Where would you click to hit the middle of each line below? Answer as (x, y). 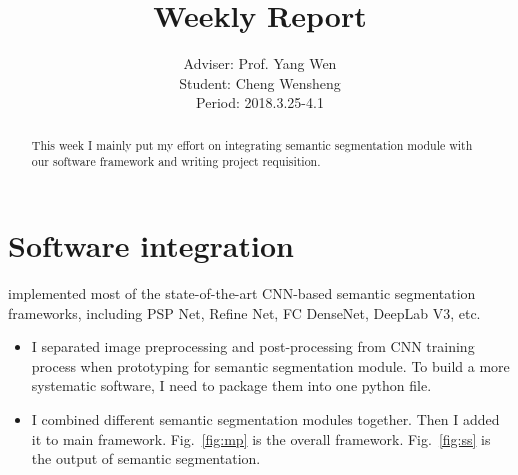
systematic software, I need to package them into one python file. (231, 385)
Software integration (151, 245)
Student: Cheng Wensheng (260, 82)
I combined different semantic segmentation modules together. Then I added (265, 418)
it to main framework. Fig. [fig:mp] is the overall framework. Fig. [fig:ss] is (261, 438)
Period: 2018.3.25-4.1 (260, 102)
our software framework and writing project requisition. (176, 161)
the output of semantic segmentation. (146, 458)
